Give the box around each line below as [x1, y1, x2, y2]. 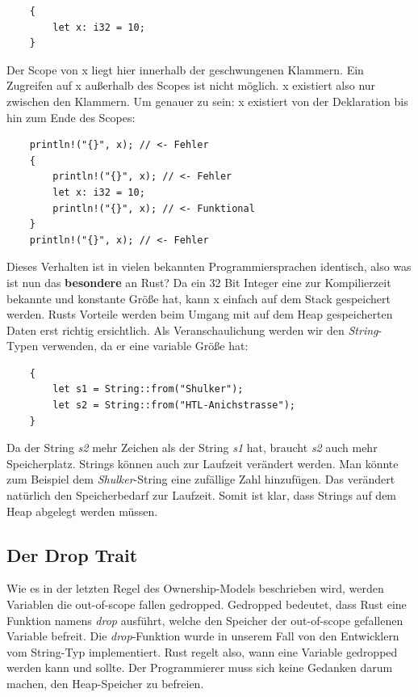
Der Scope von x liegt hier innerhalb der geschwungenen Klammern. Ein [6, 61, 364, 78]
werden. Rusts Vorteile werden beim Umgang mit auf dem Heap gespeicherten [6, 306, 393, 323]
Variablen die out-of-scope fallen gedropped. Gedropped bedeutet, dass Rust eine [6, 596, 407, 613]
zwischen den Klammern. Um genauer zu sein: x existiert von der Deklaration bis [6, 92, 408, 109]
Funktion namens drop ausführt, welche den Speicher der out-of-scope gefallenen [6, 611, 403, 628]
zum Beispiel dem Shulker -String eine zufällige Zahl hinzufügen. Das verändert [6, 471, 395, 488]
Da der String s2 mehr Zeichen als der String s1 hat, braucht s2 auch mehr [6, 439, 378, 456]
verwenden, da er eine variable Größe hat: [41, 337, 249, 354]
